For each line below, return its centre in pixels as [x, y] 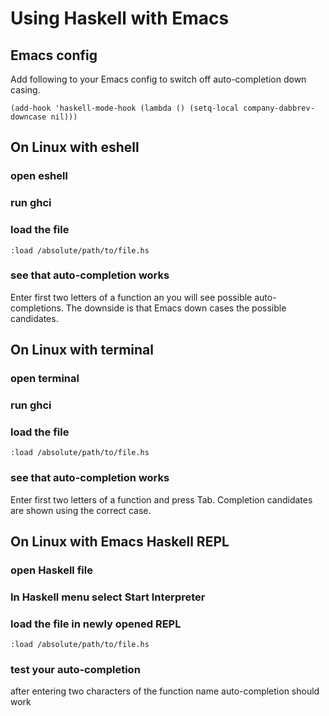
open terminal [45, 379]
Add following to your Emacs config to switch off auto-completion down [158, 79]
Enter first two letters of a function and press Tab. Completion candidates [161, 499]
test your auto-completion [75, 670]
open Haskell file [51, 570]
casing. [25, 90]
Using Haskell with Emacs [120, 18]
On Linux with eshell [75, 147]
